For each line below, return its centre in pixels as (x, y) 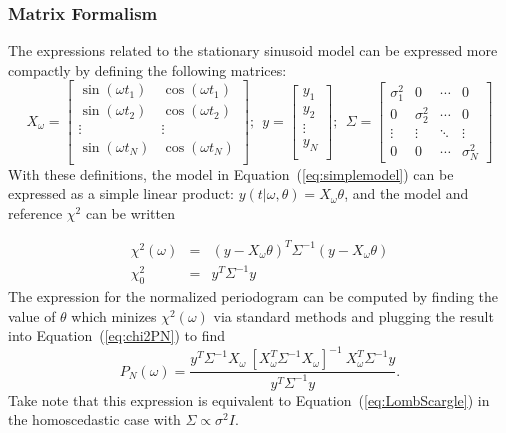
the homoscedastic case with (94, 419)
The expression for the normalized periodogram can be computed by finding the (253, 296)
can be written (130, 212)
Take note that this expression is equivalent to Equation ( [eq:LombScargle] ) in (249, 399)
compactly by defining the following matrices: (147, 69)
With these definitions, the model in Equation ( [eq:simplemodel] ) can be (231, 173)
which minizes (114, 315)
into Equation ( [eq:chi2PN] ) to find (117, 335)
